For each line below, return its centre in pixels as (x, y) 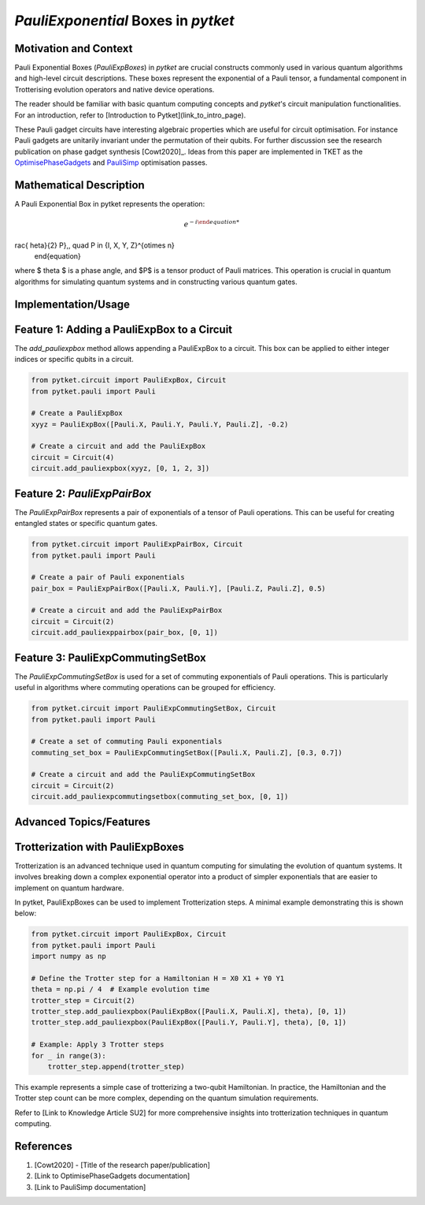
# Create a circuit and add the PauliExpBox (118, 446)
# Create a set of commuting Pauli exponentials (127, 742)
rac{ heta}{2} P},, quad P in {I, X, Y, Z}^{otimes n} (94, 245)
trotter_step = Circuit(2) (83, 1000)
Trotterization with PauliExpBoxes (99, 847)
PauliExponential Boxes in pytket (125, 21)
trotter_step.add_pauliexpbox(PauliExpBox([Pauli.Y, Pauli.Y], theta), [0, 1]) (189, 1022)
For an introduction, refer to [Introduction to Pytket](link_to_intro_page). (130, 115)
